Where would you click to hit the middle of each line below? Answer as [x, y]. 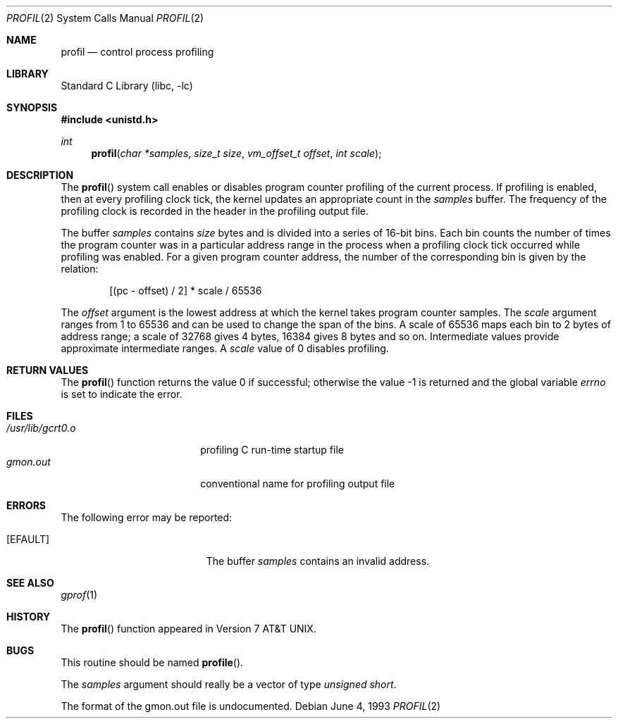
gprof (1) [79, 595]
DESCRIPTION [40, 175]
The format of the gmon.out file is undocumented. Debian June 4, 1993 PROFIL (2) [251, 706]
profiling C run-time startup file [272, 450]
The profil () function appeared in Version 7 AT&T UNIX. [189, 629]
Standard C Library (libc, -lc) [127, 86]
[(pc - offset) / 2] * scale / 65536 [186, 291]
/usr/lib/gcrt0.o [41, 428]
